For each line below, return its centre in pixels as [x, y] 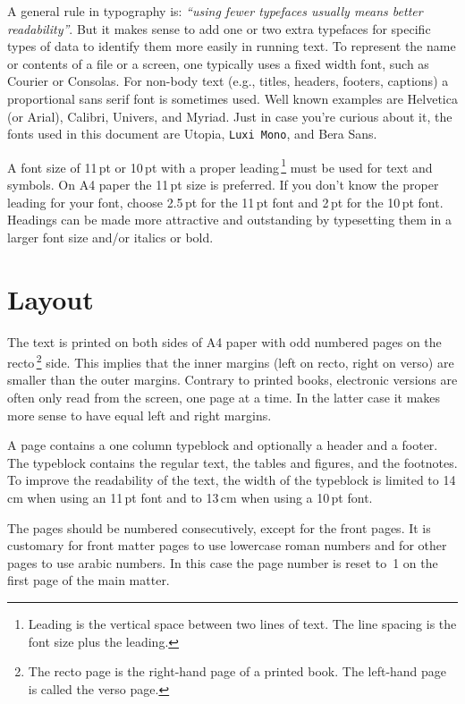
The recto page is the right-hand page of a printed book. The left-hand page [237, 671]
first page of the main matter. [89, 580]
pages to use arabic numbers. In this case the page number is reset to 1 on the [223, 562]
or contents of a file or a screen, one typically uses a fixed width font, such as [218, 63]
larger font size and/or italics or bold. [110, 237]
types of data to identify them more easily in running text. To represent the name [232, 46]
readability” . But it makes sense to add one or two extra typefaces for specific [219, 28]
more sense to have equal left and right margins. [139, 415]
